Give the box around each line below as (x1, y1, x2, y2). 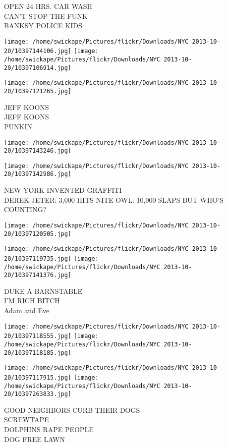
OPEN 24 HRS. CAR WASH (4, 1, 93, 11)
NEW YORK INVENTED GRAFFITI (4, 185, 122, 195)
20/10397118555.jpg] (4, 333, 72, 340)
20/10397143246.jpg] (4, 147, 72, 155)
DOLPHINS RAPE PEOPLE (4, 424, 94, 435)
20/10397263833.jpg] (4, 390, 72, 398)
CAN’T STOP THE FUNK (4, 10, 88, 21)
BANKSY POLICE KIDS (4, 20, 82, 31)
